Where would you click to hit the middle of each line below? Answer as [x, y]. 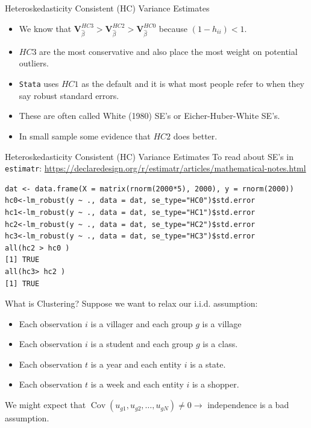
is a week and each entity [137, 384]
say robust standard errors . [69, 95]
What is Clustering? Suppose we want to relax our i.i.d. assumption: [131, 303]
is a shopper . [215, 384]
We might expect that [46, 405]
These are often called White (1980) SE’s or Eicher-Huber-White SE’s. [149, 116]
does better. [195, 136]
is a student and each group [142, 344]
